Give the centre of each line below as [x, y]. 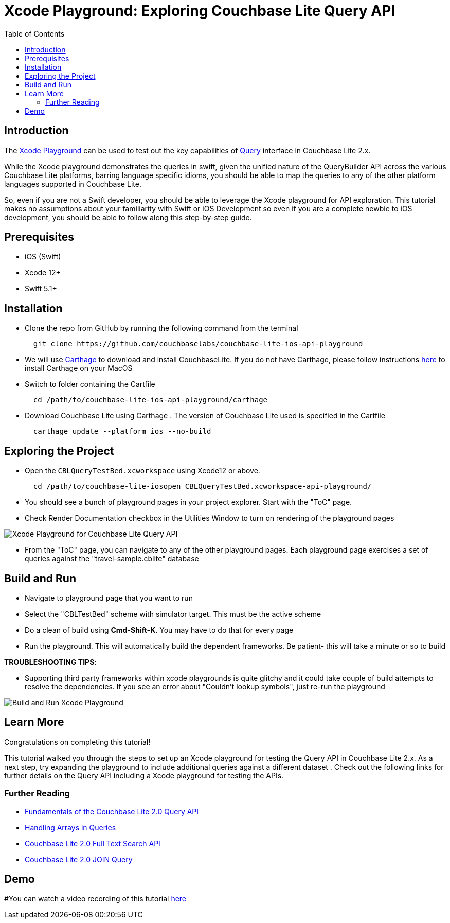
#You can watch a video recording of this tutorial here [95, 899]
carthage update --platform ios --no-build [122, 431]
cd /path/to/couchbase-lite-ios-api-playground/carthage [150, 400]
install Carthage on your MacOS [79, 368]
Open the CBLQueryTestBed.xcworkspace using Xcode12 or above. [142, 471]
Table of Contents [34, 33]
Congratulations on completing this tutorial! [77, 742]
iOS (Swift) [43, 257]
